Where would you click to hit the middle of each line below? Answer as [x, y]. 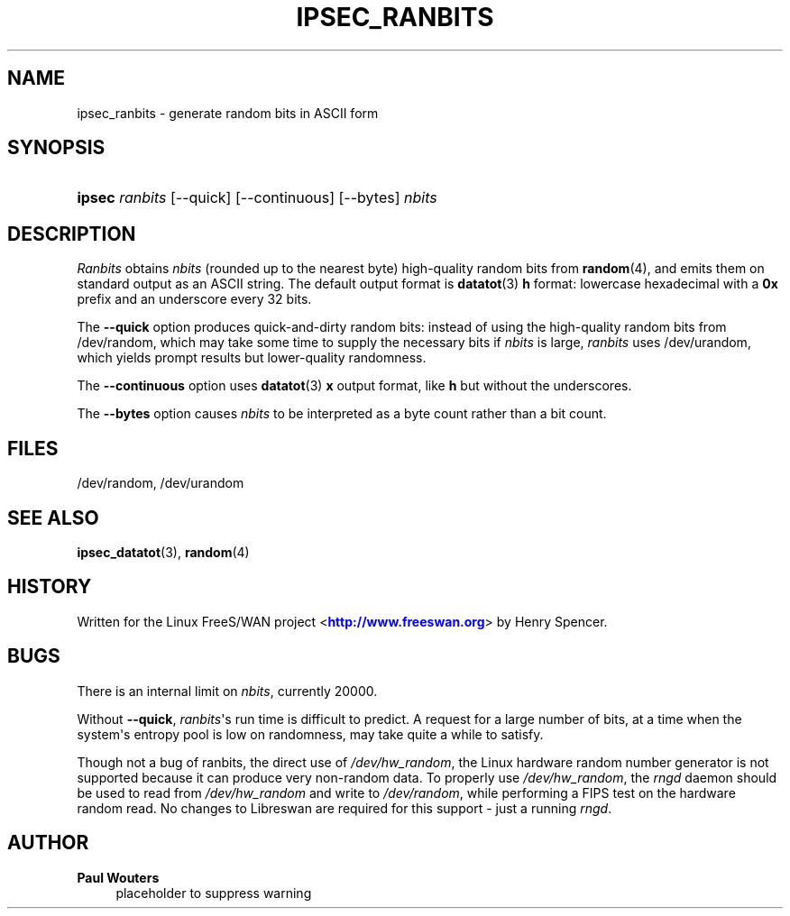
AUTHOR [48, 843]
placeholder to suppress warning [214, 893]
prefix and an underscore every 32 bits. [194, 299]
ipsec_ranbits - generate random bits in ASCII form [228, 113]
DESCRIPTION [72, 234]
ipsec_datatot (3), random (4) [163, 552]
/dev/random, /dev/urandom [161, 483]
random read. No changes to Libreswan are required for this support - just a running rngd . [344, 808]
